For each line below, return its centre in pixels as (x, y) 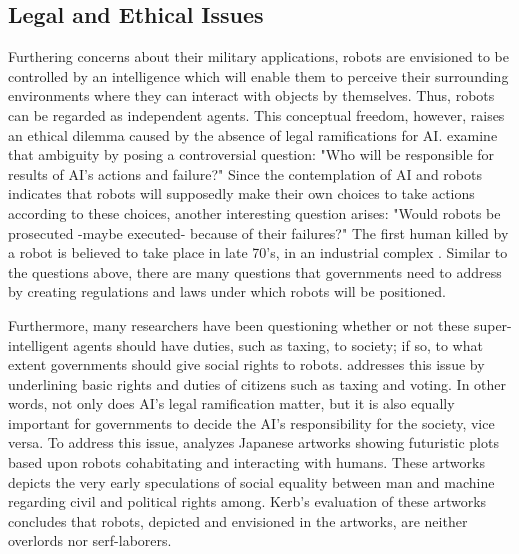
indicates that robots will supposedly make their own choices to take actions (241, 193)
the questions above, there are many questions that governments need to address (255, 271)
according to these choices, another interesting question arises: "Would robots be (254, 212)
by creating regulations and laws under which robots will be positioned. (227, 291)
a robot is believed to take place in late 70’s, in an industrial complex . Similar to (258, 252)
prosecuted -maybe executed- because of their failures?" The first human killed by (258, 232)
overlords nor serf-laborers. (90, 540)
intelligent (38, 344)
